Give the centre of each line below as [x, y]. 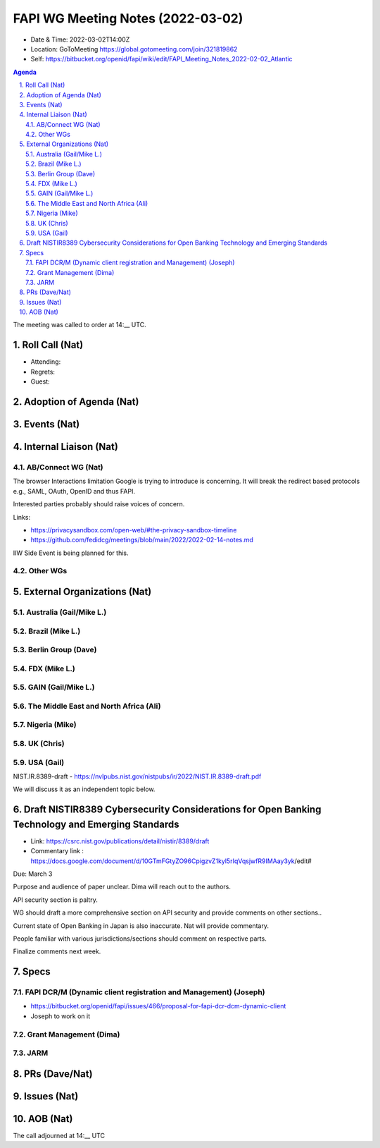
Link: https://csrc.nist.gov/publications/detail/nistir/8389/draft [120, 841]
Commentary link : [57, 851]
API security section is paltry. [55, 900]
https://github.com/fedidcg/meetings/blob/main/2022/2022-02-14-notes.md [142, 540]
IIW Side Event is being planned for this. [71, 553]
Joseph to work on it [61, 1016]
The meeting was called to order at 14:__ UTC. [80, 325]
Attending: [46, 362]
